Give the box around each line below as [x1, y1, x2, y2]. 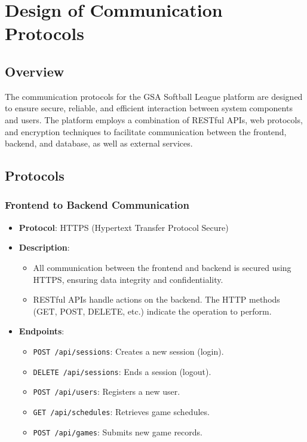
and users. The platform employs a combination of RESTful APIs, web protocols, [5, 113, 303, 126]
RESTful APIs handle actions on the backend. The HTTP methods [33, 293, 280, 306]
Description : [19, 241, 70, 254]
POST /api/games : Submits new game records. [33, 425, 202, 438]
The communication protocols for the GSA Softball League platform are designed [5, 90, 303, 102]
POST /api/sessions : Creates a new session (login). [33, 345, 224, 357]
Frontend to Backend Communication [5, 197, 189, 212]
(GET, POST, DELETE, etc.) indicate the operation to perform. [33, 304, 272, 317]
